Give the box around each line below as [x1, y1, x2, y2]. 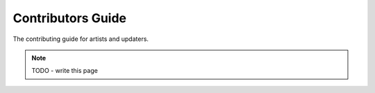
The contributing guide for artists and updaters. [12, 35, 149, 43]
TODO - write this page [31, 67, 99, 75]
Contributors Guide [12, 10, 126, 26]
